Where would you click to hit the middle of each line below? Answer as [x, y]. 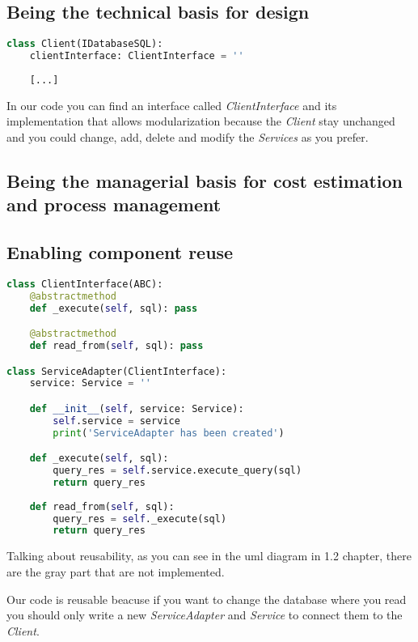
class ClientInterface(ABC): [85, 284]
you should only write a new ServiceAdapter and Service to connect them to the [205, 615]
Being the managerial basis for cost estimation [205, 180]
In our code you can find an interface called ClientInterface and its [172, 105]
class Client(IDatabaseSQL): [85, 44]
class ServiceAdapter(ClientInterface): [117, 371]
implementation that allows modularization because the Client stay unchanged [201, 121]
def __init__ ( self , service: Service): [137, 408]
